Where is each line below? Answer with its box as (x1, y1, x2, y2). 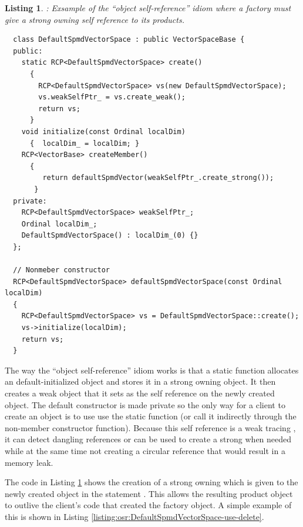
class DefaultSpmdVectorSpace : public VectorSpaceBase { (13, 35, 245, 44)
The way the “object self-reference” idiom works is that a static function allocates (5, 363, 299, 376)
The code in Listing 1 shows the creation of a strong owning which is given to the (5, 476, 298, 488)
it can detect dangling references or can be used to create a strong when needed (5, 433, 292, 445)
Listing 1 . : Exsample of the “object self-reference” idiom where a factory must (5, 2, 291, 14)
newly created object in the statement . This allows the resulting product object (5, 487, 293, 499)
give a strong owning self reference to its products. (5, 13, 184, 25)
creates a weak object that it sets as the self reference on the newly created (5, 387, 275, 399)
